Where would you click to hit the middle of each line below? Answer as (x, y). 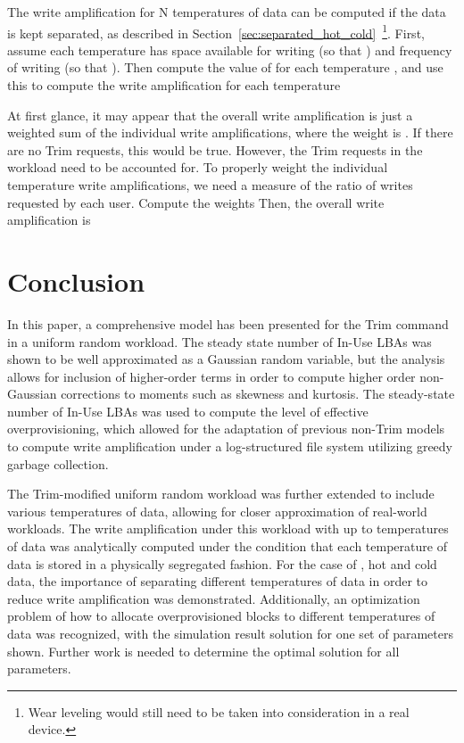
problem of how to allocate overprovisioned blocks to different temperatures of (221, 616)
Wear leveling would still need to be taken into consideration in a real (219, 711)
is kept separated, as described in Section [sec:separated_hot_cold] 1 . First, (216, 31)
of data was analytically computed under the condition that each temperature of (227, 546)
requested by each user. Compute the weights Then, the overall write (196, 202)
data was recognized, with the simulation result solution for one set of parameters (230, 633)
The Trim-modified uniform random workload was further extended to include (221, 494)
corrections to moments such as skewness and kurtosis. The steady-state (258, 394)
